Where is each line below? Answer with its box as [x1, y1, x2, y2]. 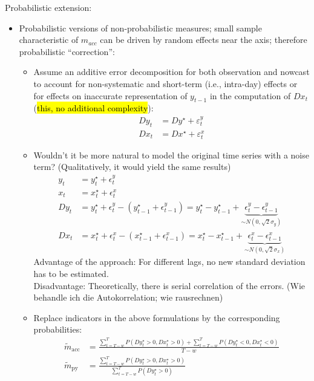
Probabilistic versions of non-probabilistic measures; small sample [19, 21, 262, 34]
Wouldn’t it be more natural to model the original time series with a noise [33, 148, 309, 161]
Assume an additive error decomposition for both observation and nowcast [33, 65, 310, 78]
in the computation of [209, 89, 291, 102]
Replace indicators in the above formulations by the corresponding [33, 311, 280, 324]
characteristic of [19, 33, 79, 46]
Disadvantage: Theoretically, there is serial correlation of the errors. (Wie [33, 279, 306, 291]
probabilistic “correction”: [19, 45, 115, 57]
